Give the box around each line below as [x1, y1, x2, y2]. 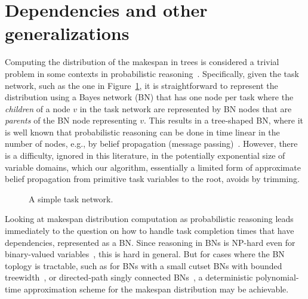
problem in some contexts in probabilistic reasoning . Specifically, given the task [5, 67, 299, 79]
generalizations [5, 21, 130, 45]
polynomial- [255, 271, 299, 283]
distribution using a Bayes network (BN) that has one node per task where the [5, 91, 294, 103]
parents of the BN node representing [5, 114, 137, 127]
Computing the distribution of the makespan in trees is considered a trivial [5, 56, 279, 68]
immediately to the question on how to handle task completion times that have [5, 224, 294, 237]
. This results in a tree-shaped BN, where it [144, 114, 303, 127]
